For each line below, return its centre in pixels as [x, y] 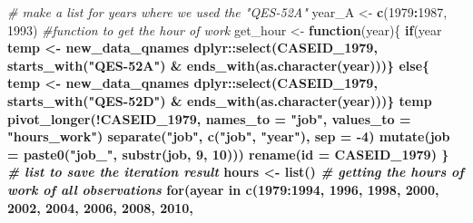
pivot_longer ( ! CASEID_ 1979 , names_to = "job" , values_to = [209, 118]
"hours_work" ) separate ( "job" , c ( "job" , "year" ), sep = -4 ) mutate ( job [229, 136]
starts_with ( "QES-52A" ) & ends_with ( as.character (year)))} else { [219, 65]
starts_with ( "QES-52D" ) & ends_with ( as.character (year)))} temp [220, 100]
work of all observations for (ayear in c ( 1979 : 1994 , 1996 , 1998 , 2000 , [223, 189]
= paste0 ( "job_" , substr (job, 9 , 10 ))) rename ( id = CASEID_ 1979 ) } [228, 154]
